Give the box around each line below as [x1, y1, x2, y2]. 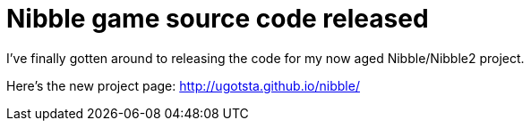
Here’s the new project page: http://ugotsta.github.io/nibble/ [6, 77, 360, 93]
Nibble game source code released [6, 4, 429, 34]
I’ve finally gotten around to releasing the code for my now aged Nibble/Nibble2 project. [6, 50, 525, 66]
